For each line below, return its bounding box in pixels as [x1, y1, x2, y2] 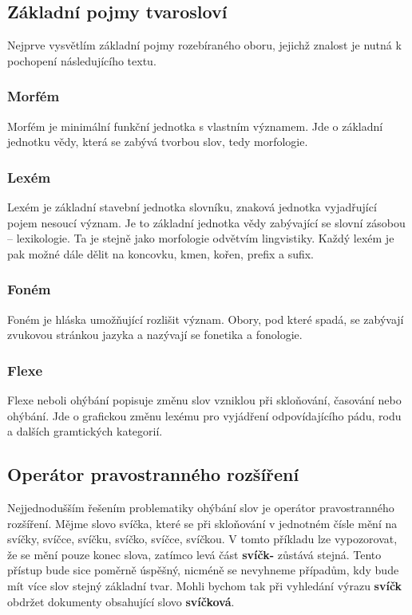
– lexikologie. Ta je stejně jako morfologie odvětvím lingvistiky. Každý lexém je [7, 230, 394, 246]
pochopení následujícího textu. [7, 52, 156, 69]
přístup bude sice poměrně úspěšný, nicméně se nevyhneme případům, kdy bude [7, 562, 399, 578]
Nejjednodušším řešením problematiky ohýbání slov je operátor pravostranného [7, 499, 394, 515]
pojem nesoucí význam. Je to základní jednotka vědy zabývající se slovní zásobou [7, 214, 406, 231]
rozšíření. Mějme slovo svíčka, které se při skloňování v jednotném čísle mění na [7, 514, 398, 531]
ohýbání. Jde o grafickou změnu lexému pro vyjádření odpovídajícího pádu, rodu [7, 407, 402, 424]
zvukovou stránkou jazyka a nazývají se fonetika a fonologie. [7, 326, 303, 343]
